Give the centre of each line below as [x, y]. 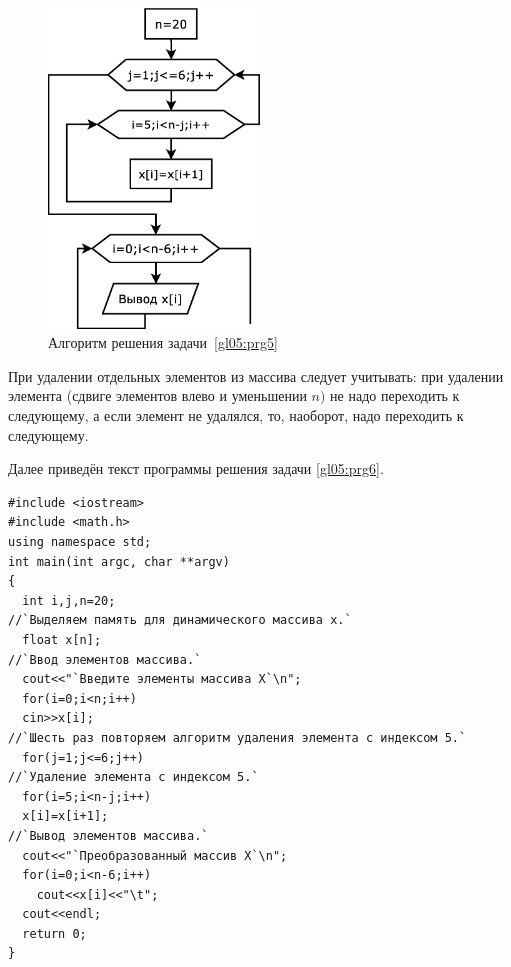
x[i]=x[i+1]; [65, 816]
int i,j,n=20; [69, 600]
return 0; [54, 933]
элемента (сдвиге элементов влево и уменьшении [157, 395]
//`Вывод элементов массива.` [108, 835]
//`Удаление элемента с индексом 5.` [133, 777]
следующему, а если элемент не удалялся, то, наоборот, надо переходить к [236, 415]
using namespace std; [80, 542]
